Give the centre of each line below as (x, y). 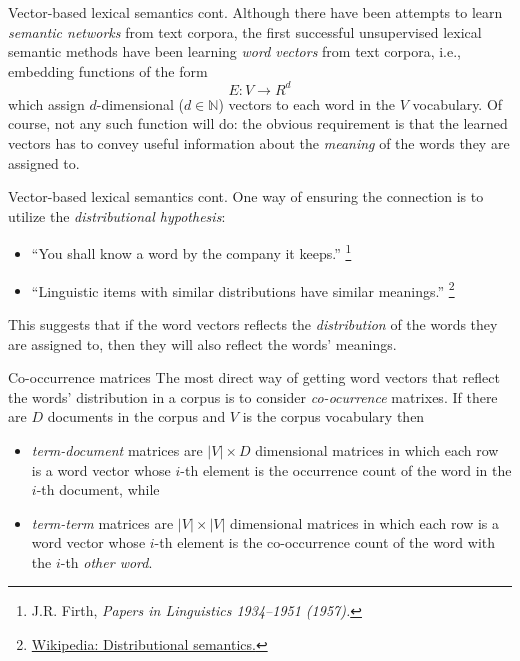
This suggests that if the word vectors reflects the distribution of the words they (253, 323)
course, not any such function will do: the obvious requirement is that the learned (258, 123)
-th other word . (106, 561)
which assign (46, 103)
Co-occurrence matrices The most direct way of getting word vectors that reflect (254, 377)
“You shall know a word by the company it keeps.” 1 (191, 252)
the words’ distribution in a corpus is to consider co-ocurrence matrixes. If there (253, 396)
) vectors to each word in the (307, 103)
